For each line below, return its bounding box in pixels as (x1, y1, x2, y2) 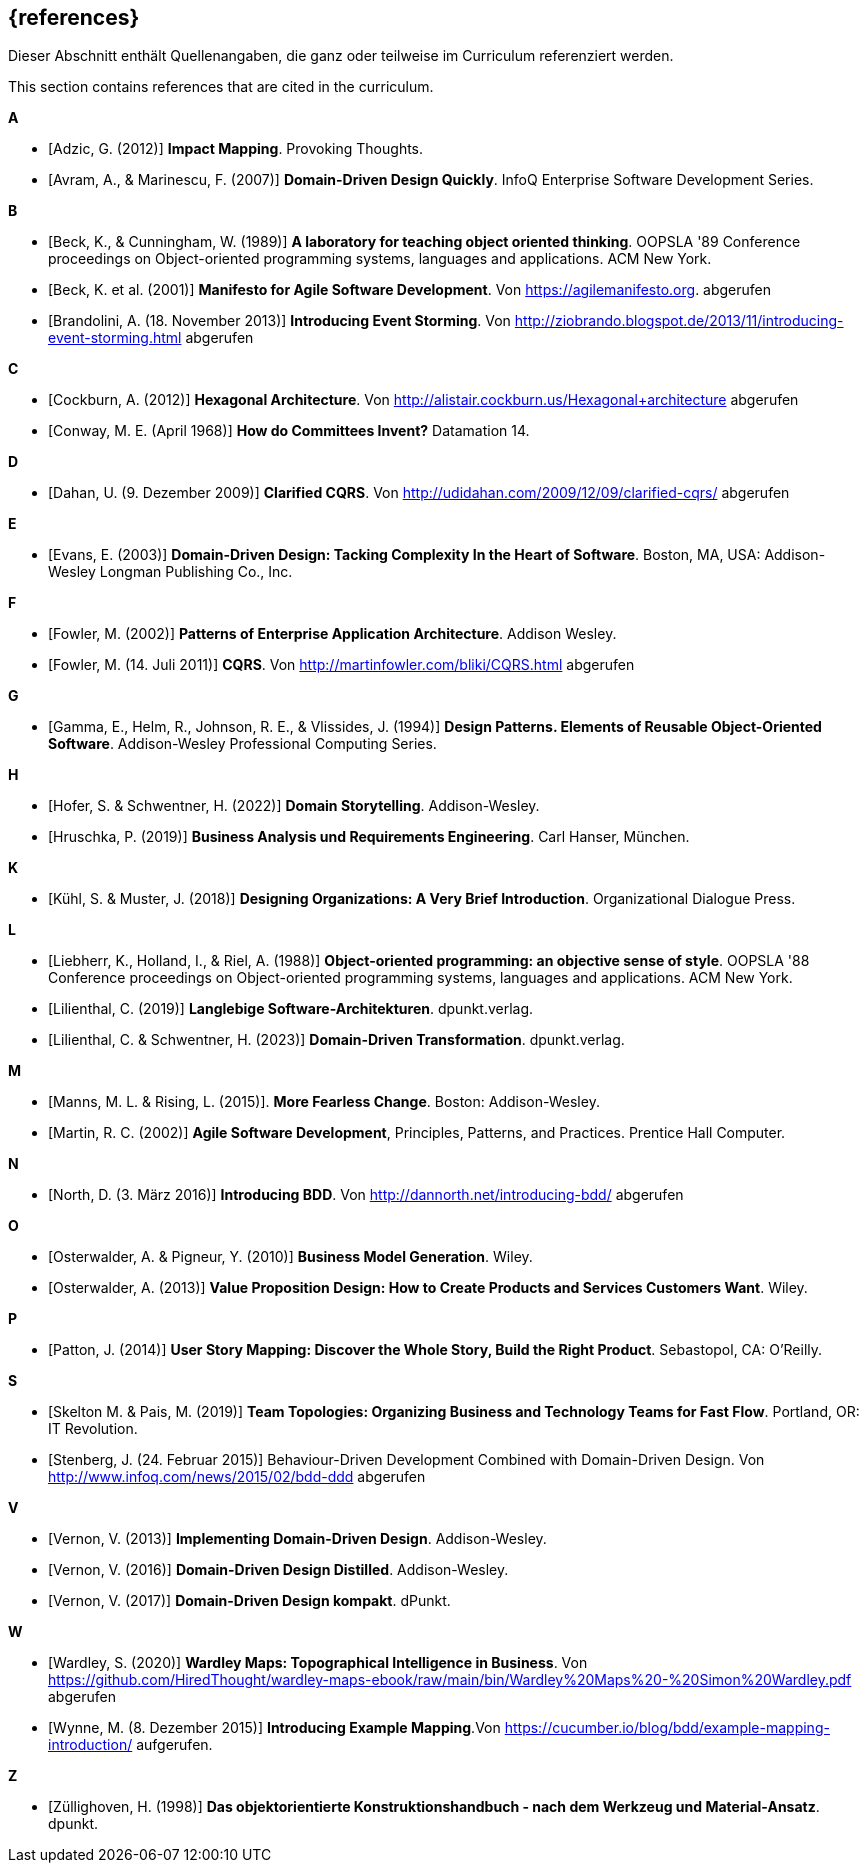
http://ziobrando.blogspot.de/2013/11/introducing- (514, 312, 844, 330)
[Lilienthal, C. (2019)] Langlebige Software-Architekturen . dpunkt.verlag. (48, 1000, 534, 1018)
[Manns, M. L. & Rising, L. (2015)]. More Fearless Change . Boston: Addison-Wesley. (48, 1093, 600, 1111)
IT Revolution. (48, 1420, 138, 1438)
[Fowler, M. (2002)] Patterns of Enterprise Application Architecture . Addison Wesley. (48, 625, 617, 643)
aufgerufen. (136, 1736, 213, 1754)
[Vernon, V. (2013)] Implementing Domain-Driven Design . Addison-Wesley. (48, 1530, 547, 1548)
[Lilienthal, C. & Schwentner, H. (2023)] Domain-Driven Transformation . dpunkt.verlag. (48, 1031, 625, 1049)
